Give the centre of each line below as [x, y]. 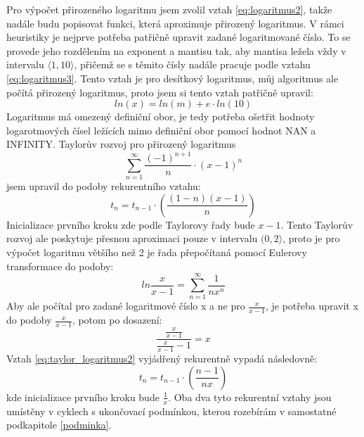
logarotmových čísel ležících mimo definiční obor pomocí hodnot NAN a [161, 130]
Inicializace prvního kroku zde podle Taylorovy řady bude [131, 224]
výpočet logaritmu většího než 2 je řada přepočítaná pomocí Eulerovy [157, 252]
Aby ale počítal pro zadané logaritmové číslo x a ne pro [126, 306]
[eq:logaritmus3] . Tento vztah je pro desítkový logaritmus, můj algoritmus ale [173, 78]
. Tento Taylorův [317, 224]
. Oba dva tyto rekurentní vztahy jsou [250, 397]
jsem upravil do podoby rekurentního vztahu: [104, 186]
